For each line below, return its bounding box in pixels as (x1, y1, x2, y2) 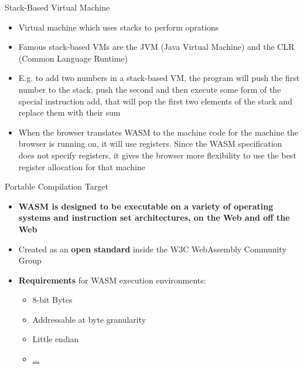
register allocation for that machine (18, 160, 145, 173)
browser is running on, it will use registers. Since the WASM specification (18, 137, 282, 150)
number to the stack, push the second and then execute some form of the (18, 83, 281, 95)
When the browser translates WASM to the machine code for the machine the (18, 126, 299, 138)
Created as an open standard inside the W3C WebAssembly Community (18, 242, 286, 255)
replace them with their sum (18, 106, 121, 119)
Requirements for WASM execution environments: (18, 274, 206, 286)
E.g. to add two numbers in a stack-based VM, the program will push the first (18, 72, 300, 84)
